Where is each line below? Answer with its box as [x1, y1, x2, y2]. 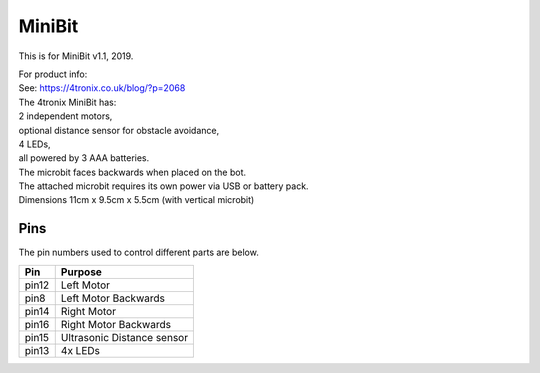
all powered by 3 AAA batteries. [18, 152, 150, 164]
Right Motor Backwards [60, 317, 172, 331]
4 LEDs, [18, 138, 51, 150]
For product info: [18, 68, 88, 80]
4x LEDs [60, 343, 100, 357]
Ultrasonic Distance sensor [60, 330, 189, 344]
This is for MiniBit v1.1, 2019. [18, 50, 134, 62]
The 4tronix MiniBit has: [18, 96, 117, 108]
